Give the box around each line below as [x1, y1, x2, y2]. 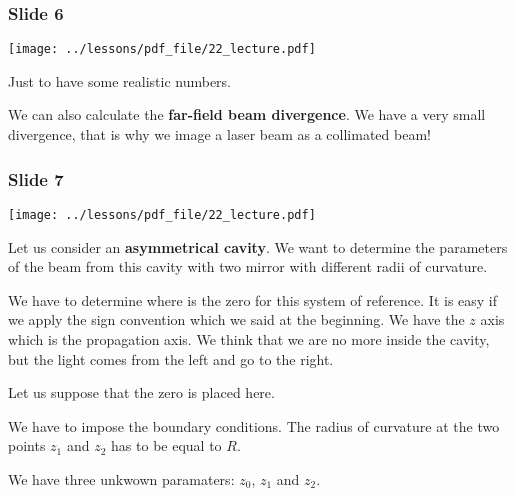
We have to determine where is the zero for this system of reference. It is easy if [8, 289, 498, 310]
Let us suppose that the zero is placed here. [8, 382, 275, 403]
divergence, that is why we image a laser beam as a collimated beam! [8, 124, 431, 145]
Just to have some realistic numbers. [8, 70, 231, 91]
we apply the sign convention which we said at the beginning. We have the [8, 309, 465, 330]
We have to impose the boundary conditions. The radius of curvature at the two [8, 415, 500, 436]
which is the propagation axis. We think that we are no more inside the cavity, [8, 328, 490, 349]
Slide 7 [8, 166, 64, 191]
